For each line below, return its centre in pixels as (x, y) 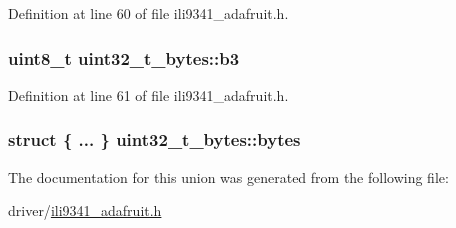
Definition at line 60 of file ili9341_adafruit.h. (148, 13)
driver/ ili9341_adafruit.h (85, 210)
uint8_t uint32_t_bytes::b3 (124, 57)
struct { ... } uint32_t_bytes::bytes (154, 139)
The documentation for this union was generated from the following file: (228, 176)
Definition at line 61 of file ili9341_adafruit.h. (148, 94)
